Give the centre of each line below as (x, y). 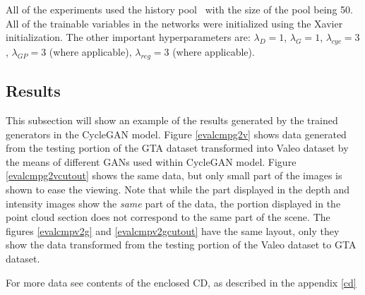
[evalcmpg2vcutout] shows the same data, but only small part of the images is (174, 175)
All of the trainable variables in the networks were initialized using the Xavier (174, 23)
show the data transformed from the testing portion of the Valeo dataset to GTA (181, 245)
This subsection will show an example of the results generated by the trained (172, 120)
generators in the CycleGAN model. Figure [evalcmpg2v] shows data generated (176, 134)
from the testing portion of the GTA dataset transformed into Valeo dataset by (177, 148)
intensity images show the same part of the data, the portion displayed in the (173, 203)
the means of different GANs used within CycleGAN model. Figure (151, 161)
